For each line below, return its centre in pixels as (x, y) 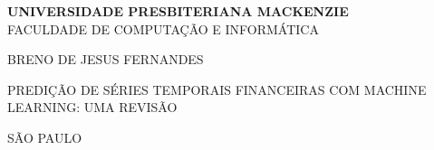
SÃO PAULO (45, 137)
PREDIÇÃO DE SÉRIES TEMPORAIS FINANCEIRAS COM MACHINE (217, 89)
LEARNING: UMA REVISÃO (92, 107)
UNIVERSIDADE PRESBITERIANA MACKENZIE (178, 11)
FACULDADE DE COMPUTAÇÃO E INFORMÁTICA (163, 28)
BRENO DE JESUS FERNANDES (106, 59)
